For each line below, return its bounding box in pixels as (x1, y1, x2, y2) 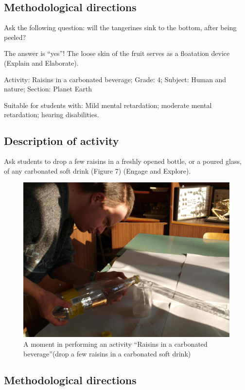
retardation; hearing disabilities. (4, 109, 99, 120)
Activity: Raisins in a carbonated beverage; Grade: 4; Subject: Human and (4, 74, 227, 84)
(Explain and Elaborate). (4, 57, 79, 68)
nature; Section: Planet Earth (4, 84, 92, 94)
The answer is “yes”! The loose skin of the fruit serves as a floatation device (4, 48, 230, 58)
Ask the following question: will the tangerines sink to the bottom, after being (4, 22, 237, 33)
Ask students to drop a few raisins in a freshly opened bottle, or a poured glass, (4, 156, 242, 166)
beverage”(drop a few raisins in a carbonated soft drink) (23, 348, 191, 358)
